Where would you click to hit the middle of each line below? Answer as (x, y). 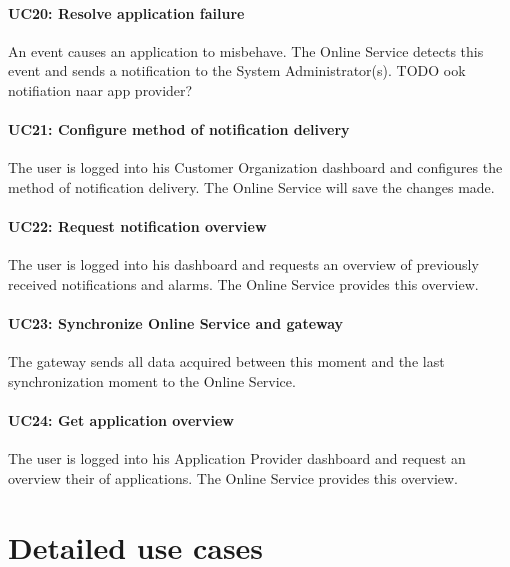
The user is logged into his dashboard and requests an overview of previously (243, 264)
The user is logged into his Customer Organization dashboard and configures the (255, 167)
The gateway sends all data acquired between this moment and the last (226, 361)
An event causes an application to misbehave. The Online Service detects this (246, 50)
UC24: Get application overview (121, 420)
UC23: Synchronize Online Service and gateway (176, 323)
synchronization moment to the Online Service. (152, 380)
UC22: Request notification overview (137, 226)
